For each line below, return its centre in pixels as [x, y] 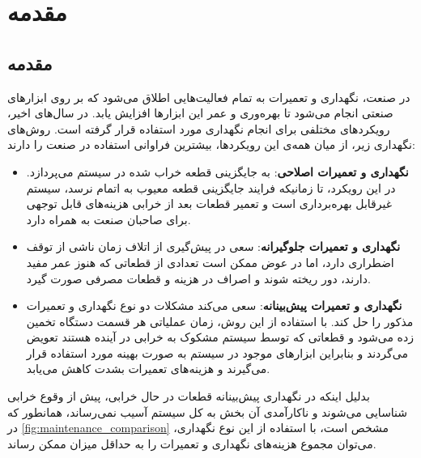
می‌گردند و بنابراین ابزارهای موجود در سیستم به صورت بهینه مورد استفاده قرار [217, 352]
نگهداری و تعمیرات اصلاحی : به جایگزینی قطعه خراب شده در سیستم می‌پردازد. [217, 171]
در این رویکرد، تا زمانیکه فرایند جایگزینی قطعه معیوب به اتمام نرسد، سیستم [211, 187]
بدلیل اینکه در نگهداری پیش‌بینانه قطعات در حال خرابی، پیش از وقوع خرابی [189, 396]
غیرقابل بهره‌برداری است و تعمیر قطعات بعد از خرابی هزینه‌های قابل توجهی [209, 204]
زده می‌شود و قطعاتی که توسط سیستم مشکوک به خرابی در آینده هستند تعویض [220, 337]
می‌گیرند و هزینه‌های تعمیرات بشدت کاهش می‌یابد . [148, 369]
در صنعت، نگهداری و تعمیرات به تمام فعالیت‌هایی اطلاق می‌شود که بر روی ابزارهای [209, 97]
